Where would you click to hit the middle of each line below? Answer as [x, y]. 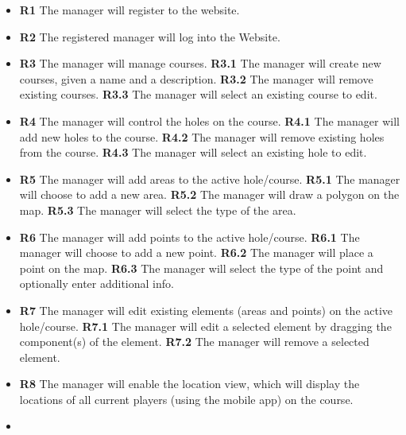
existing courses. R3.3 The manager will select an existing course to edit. [198, 94]
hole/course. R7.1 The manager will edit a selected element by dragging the [205, 326]
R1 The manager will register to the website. [130, 10]
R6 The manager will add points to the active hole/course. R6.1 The [189, 237]
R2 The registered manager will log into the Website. [150, 36]
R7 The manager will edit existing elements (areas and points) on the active [206, 310]
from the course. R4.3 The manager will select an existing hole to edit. [193, 152]
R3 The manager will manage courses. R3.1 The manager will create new [200, 63]
